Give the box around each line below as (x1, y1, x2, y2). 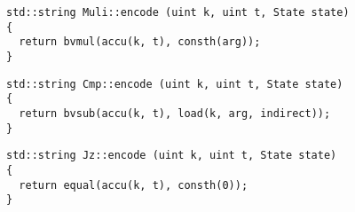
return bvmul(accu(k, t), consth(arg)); (19, 35, 261, 49)
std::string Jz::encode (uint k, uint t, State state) (6, 149, 337, 162)
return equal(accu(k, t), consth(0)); (19, 178, 248, 192)
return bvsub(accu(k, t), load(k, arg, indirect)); (19, 106, 331, 120)
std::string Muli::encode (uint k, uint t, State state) (6, 6, 350, 19)
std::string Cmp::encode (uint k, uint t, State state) (6, 77, 343, 90)
